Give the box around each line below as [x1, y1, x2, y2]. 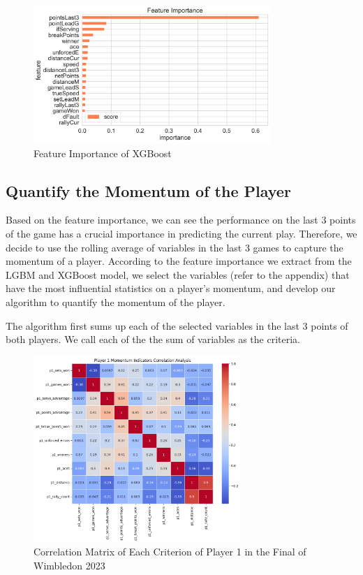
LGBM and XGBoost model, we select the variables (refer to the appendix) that [6, 267, 350, 282]
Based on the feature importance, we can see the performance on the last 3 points [6, 212, 356, 227]
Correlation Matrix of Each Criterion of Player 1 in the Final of [34, 544, 306, 559]
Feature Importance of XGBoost [34, 145, 172, 160]
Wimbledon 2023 [34, 558, 105, 572]
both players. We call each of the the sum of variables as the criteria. [6, 332, 300, 347]
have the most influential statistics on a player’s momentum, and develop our [6, 281, 336, 296]
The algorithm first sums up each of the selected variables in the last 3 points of [6, 318, 348, 333]
